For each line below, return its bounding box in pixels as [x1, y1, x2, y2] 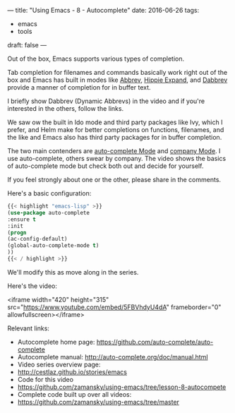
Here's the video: [7, 282, 58, 290]
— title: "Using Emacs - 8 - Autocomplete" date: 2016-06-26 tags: [7, 6, 200, 14]
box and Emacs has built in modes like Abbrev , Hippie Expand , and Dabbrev [7, 76, 228, 84]
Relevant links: [7, 324, 49, 333]
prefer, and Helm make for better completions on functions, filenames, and [7, 126, 224, 133]
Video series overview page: [17, 360, 101, 369]
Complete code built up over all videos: [17, 390, 132, 398]
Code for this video [17, 375, 74, 383]
